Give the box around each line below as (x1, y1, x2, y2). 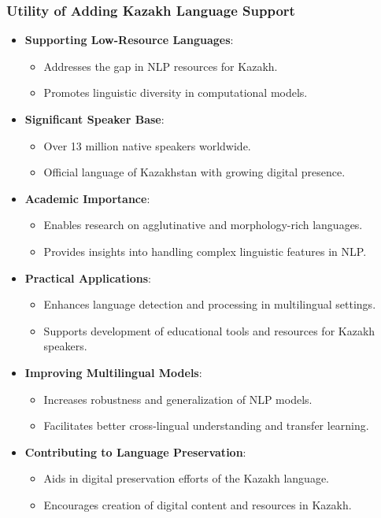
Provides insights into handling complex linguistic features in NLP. (43, 242, 367, 259)
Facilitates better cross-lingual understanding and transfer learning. (43, 417, 369, 434)
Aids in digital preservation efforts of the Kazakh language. (43, 470, 330, 487)
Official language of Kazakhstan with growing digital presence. (43, 164, 346, 180)
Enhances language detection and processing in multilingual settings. (43, 296, 376, 313)
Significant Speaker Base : (24, 111, 165, 127)
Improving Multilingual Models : (24, 364, 202, 380)
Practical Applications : (24, 269, 151, 286)
